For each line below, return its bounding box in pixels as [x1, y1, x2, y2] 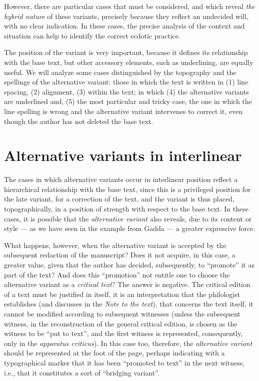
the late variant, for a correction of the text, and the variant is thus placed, [4, 193, 234, 204]
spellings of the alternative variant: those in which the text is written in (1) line [4, 76, 248, 87]
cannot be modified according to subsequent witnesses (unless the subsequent [4, 308, 240, 318]
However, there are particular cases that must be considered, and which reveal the [4, 1, 255, 11]
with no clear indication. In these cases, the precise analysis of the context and [4, 20, 245, 31]
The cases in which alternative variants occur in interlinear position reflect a [4, 174, 238, 184]
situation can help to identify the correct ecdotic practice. [4, 30, 180, 40]
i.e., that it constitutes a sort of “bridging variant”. [4, 367, 159, 377]
